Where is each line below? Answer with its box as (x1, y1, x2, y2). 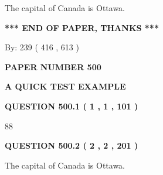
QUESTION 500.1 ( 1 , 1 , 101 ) (5, 99, 138, 112)
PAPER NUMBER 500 (5, 60, 101, 73)
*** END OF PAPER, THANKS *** (5, 21, 159, 33)
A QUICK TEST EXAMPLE (5, 80, 126, 92)
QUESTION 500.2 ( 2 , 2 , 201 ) (5, 139, 138, 152)
